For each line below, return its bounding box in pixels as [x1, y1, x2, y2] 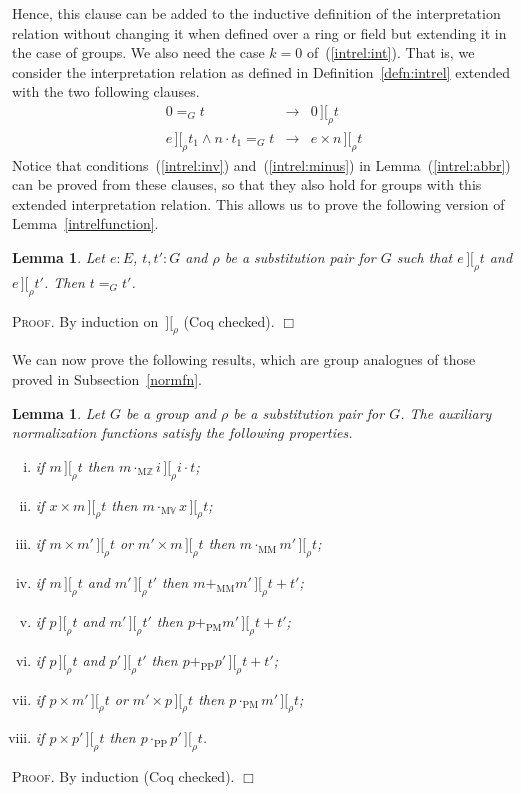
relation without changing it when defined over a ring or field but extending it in [12, 22, 507, 43]
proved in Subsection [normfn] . [12, 368, 203, 389]
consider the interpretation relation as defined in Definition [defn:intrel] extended [12, 61, 511, 82]
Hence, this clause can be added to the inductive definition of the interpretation [12, 3, 501, 23]
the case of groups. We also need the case [12, 42, 265, 63]
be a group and [125, 402, 216, 423]
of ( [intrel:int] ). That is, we [306, 42, 475, 63]
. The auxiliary [400, 402, 492, 423]
